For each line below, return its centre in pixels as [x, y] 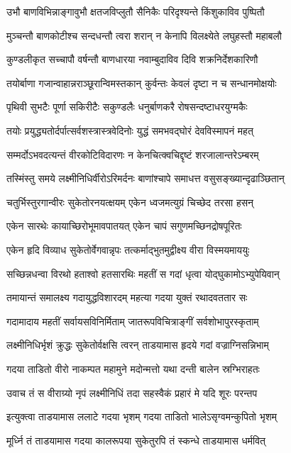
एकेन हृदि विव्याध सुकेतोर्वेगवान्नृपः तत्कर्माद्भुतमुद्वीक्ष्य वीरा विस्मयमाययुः [128, 249]
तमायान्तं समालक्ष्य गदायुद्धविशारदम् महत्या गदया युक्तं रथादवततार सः [127, 297]
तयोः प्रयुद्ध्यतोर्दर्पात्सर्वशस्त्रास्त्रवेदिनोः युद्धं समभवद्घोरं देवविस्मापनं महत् [130, 130]
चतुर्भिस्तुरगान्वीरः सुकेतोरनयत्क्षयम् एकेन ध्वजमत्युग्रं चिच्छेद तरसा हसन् [130, 202]
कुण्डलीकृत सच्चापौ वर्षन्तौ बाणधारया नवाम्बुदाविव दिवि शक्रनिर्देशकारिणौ [132, 59]
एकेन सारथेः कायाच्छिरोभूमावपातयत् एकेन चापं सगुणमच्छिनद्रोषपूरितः [124, 226]
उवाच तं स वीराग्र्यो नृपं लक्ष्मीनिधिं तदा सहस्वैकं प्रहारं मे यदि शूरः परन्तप [132, 392]
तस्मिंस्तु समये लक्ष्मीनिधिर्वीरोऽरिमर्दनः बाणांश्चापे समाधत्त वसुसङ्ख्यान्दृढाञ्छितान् [145, 178]
